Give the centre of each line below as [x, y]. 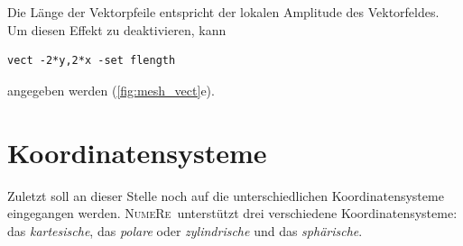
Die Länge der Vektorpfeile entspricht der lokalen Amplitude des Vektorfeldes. [223, 12]
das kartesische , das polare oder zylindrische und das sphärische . [185, 230]
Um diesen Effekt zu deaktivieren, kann [117, 29]
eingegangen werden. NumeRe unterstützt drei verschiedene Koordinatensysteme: [232, 213]
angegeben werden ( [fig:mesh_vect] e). [111, 90]
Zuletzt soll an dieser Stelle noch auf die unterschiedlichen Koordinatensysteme [226, 195]
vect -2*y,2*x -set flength [92, 61]
